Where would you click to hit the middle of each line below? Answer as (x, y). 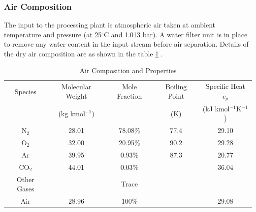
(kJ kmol (216, 108)
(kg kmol (72, 113)
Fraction (129, 96)
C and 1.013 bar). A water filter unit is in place (176, 34)
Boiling (176, 86)
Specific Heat (225, 86)
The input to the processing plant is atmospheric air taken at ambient (110, 25)
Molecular (76, 86)
